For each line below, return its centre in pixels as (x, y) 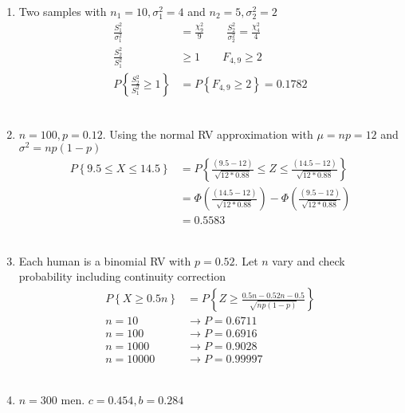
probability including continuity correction (122, 276)
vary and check (309, 260)
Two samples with (63, 11)
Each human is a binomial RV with (105, 260)
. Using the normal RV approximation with (208, 134)
